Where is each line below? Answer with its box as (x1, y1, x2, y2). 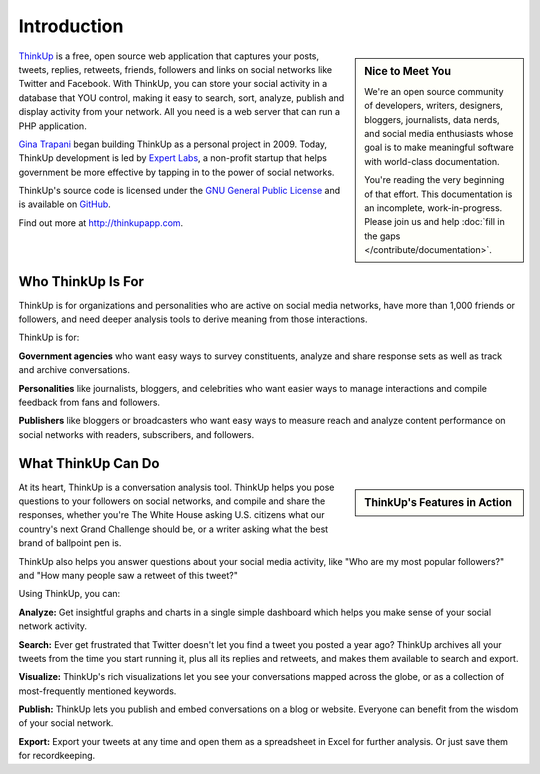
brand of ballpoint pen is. (18, 537, 122, 549)
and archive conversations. (18, 364, 130, 376)
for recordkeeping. (18, 750, 96, 762)
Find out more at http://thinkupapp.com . (18, 216, 184, 229)
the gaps (364, 230, 401, 242)
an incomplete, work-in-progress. (364, 201, 503, 214)
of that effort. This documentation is (364, 188, 513, 200)
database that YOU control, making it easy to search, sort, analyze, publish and (18, 91, 345, 104)
